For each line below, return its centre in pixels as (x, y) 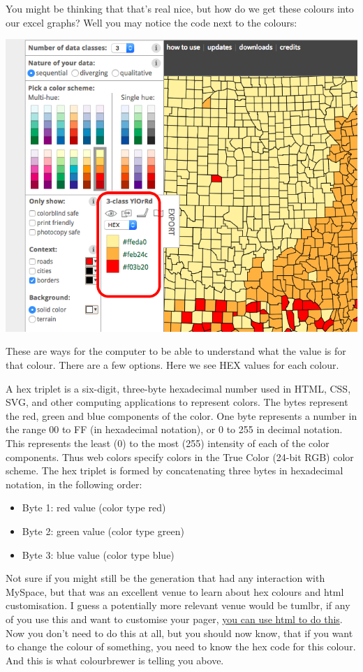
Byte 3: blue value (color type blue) (98, 554)
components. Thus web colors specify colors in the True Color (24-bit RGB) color (180, 456)
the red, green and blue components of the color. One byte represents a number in (181, 415)
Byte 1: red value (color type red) (94, 507)
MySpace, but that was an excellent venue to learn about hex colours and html (175, 591)
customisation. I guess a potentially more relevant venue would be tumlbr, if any (178, 605)
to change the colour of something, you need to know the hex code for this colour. (181, 647)
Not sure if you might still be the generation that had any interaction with (165, 578)
